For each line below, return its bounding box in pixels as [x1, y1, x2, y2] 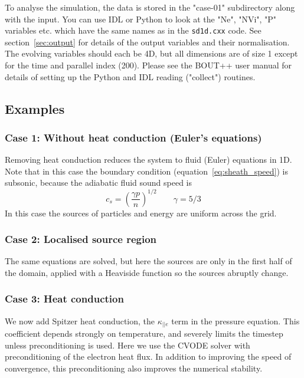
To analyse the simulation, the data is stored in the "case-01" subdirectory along [5, 1, 295, 13]
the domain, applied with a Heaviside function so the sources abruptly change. [5, 266, 289, 278]
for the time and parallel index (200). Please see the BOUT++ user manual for [5, 59, 292, 71]
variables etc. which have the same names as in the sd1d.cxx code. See [5, 24, 261, 37]
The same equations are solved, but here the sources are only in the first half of [5, 255, 292, 267]
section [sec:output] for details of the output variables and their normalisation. [5, 35, 290, 48]
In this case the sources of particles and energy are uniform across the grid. [5, 206, 277, 219]
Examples [5, 99, 65, 117]
